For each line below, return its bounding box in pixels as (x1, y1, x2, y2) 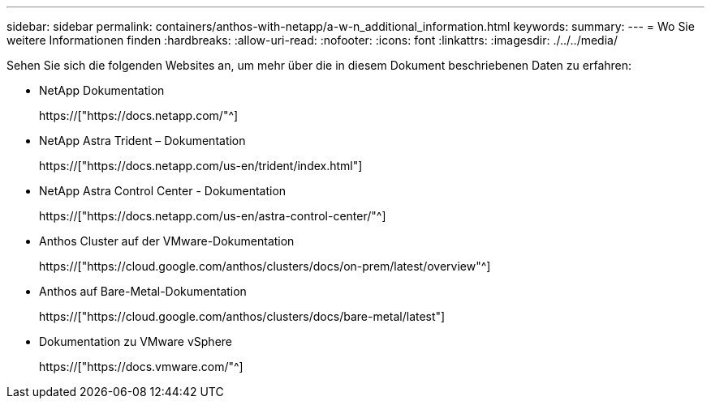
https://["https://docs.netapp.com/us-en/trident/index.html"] (39, 159, 363, 173)
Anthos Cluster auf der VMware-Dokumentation (39, 234, 295, 248)
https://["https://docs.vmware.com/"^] (39, 360, 243, 373)
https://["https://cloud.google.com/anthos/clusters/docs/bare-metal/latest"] (39, 309, 446, 323)
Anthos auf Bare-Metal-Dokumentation (39, 284, 247, 298)
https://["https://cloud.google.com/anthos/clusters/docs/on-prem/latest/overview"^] (39, 259, 491, 273)
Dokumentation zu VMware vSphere (39, 335, 233, 348)
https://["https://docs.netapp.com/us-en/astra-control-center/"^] (39, 209, 386, 223)
